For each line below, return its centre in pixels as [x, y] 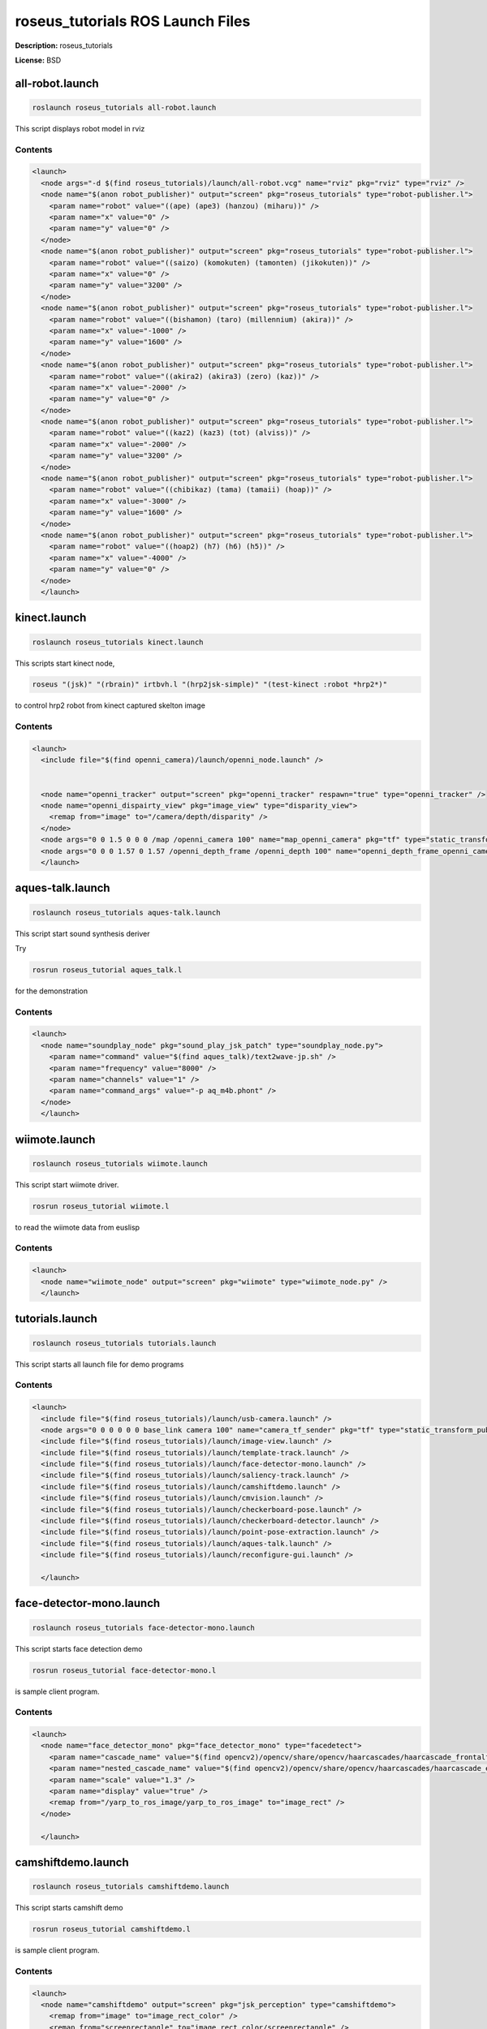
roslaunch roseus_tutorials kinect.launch [118, 642]
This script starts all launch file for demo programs [99, 1364]
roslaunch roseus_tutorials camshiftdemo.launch [131, 1887]
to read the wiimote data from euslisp [78, 1227]
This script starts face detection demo [79, 1648]
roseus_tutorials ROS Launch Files [133, 21]
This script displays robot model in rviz [80, 128]
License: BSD [38, 60]
